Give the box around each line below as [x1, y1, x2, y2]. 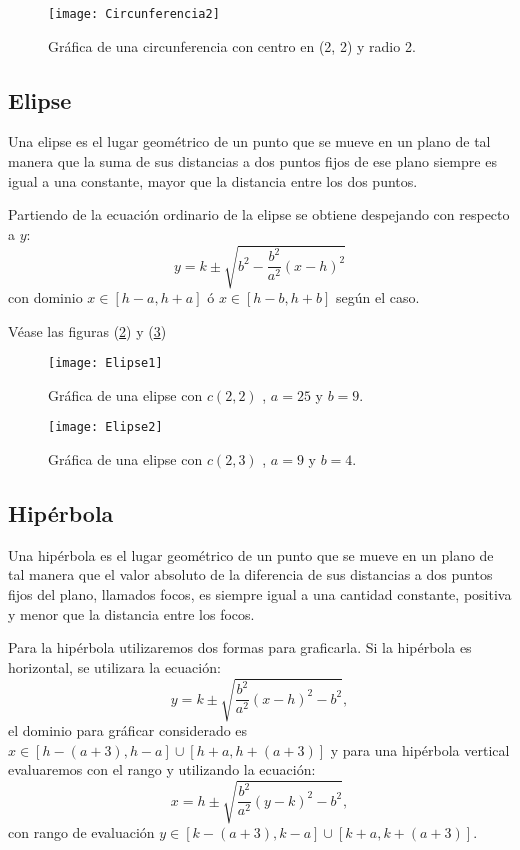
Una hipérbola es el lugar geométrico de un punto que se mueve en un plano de [8, 544, 494, 565]
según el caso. [335, 286, 420, 307]
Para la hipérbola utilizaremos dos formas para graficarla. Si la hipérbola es [8, 637, 472, 658]
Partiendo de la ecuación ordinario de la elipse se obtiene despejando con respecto [8, 204, 510, 225]
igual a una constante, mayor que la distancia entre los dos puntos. [8, 170, 418, 191]
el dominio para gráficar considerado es [8, 719, 248, 740]
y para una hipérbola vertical [330, 739, 510, 760]
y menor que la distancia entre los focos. [8, 603, 255, 624]
